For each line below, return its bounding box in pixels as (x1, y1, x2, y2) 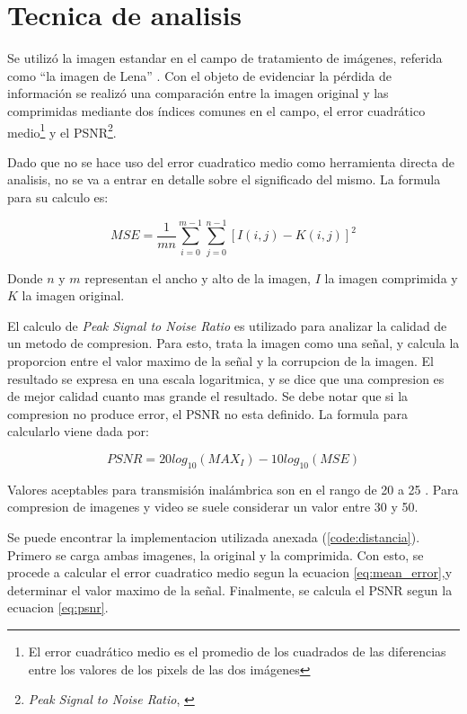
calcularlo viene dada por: (7, 422, 149, 441)
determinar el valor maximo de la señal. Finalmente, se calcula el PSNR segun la (7, 580, 453, 599)
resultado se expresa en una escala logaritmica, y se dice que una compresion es (7, 369, 445, 388)
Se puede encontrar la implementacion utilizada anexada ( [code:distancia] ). (7, 527, 420, 546)
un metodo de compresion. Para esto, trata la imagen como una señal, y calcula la (7, 334, 460, 353)
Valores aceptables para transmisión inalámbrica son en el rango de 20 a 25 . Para (7, 479, 459, 498)
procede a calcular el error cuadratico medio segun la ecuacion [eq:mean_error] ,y (7, 563, 453, 582)
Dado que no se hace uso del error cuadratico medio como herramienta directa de (7, 152, 454, 171)
